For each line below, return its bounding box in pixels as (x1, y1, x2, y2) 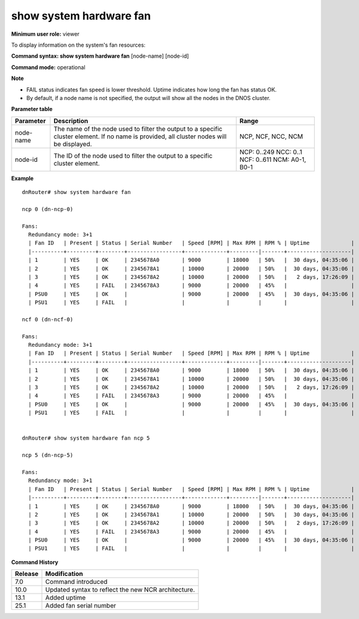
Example (11, 175, 34, 182)
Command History (11, 558, 59, 566)
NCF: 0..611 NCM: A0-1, (240, 155, 306, 164)
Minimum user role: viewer (11, 30, 80, 38)
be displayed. (53, 139, 92, 148)
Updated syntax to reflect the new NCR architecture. (45, 586, 195, 594)
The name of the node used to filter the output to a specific (53, 124, 223, 133)
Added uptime (45, 594, 86, 602)
